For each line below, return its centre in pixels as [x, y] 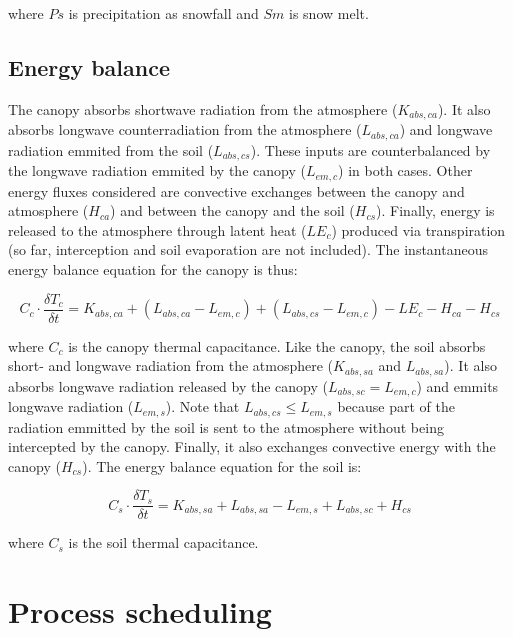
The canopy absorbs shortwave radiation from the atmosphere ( [203, 108]
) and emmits [457, 385]
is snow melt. [329, 13]
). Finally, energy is [435, 210]
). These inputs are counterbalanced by [370, 149]
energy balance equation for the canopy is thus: [153, 268]
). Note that [202, 406]
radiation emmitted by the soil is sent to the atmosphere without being [226, 426]
